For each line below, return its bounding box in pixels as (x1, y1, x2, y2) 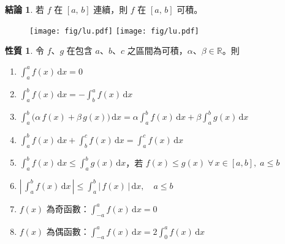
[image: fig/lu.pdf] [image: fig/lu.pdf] (29, 26, 199, 35)
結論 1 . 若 (5, 3, 44, 15)
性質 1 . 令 (5, 44, 44, 57)
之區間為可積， (127, 44, 188, 57)
